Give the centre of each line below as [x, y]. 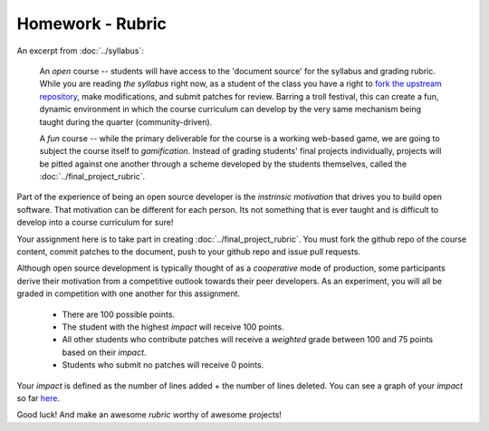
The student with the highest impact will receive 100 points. [173, 327]
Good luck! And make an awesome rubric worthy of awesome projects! [149, 415]
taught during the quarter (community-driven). [126, 121]
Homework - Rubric [92, 24]
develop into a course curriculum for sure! [95, 223]
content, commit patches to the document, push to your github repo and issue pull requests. [189, 252]
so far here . [38, 397]
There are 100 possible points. [119, 314]
